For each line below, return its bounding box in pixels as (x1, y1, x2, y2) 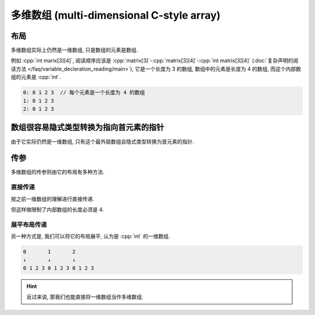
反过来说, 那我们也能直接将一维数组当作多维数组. (26, 293, 144, 300)
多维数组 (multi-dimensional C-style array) (10, 9, 221, 22)
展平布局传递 (10, 220, 47, 229)
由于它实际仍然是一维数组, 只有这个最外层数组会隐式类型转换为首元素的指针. (10, 138, 195, 145)
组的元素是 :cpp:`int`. (10, 74, 61, 81)
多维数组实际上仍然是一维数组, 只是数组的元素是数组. (10, 47, 138, 54)
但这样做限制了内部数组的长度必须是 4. (10, 206, 104, 213)
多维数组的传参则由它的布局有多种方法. (10, 168, 105, 175)
